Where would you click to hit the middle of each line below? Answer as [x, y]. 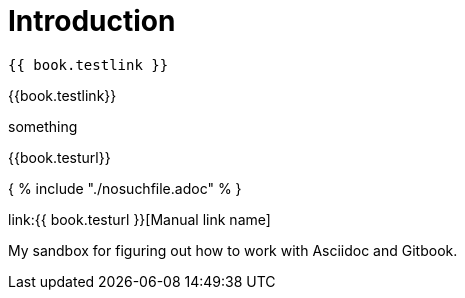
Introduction [92, 21]
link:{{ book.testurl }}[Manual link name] [139, 219]
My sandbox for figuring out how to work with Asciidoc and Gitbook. [233, 250]
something [43, 126]
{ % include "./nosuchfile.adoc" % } [125, 188]
